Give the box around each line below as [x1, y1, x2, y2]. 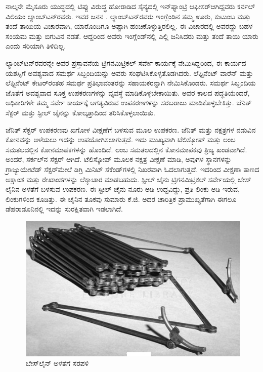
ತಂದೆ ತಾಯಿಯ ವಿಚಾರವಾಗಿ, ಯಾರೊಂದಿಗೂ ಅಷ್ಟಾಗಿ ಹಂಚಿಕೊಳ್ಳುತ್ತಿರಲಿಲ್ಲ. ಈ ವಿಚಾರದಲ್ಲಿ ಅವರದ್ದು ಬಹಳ [6, 21, 253, 31]
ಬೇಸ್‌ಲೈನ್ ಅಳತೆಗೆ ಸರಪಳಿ [26, 358, 89, 368]
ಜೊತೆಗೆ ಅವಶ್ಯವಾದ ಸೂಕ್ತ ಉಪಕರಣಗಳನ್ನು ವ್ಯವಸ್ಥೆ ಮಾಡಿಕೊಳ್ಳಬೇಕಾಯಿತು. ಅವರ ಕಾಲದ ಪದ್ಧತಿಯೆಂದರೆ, [6, 87, 250, 98]
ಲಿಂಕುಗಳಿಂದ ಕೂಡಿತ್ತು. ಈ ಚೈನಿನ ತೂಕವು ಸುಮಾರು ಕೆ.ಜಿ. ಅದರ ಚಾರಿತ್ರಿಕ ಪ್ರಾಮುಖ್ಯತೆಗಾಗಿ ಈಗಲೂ [6, 193, 237, 204]
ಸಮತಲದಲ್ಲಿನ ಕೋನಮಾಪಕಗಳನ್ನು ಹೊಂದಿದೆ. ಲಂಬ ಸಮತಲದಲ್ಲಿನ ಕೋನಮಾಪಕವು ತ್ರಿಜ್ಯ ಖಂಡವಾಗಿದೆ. [6, 144, 247, 154]
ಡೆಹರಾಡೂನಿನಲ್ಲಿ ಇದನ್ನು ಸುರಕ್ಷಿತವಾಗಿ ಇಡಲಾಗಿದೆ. [6, 203, 123, 214]
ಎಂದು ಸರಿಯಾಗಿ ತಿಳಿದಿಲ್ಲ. [6, 40, 66, 51]
